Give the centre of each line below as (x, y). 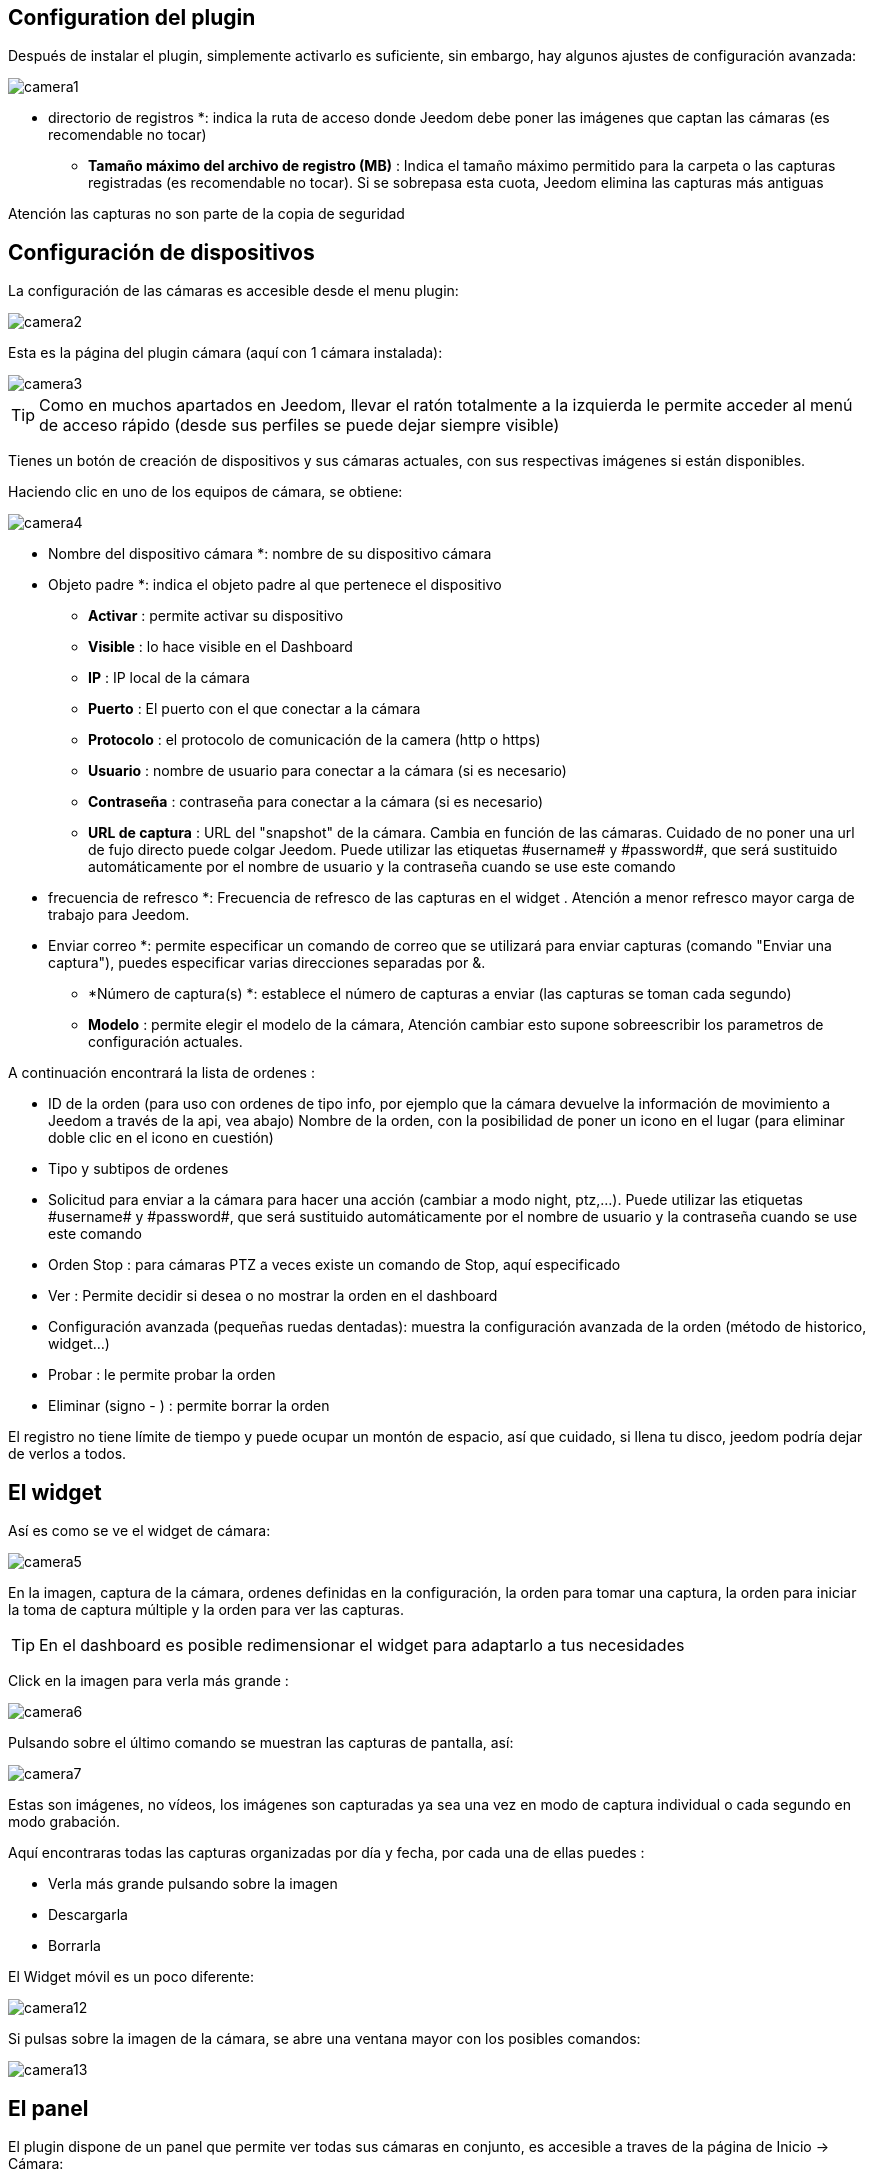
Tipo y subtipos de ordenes (138, 1169)
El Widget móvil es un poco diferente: (131, 1977)
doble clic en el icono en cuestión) (161, 1138)
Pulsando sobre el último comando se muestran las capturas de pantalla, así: (261, 1743)
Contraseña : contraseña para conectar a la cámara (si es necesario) (316, 802)
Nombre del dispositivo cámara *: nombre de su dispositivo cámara (270, 554)
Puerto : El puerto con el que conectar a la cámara (254, 709)
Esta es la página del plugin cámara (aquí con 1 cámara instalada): (225, 353)
